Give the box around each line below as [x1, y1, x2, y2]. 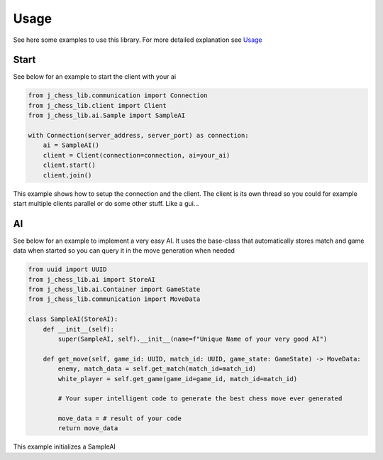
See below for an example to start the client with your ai [13, 72, 177, 81]
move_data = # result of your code [57, 415, 182, 422]
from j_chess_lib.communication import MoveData [28, 295, 201, 303]
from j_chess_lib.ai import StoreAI [28, 275, 156, 283]
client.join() [43, 171, 92, 179]
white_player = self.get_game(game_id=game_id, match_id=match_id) [57, 375, 298, 383]
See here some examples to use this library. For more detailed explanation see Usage [13, 35, 262, 44]
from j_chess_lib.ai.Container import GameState [28, 285, 201, 293]
